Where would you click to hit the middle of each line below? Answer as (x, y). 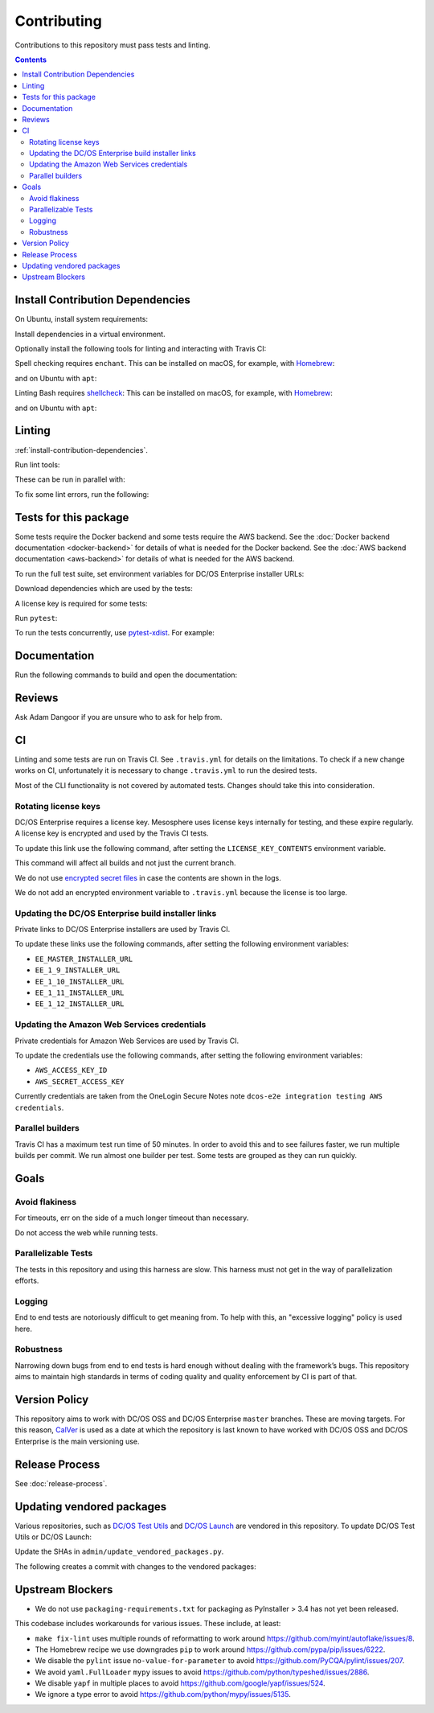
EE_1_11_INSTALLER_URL (80, 993)
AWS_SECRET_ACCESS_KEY (80, 1081)
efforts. (27, 1281)
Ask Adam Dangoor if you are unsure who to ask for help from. (119, 717)
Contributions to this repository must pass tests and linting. (113, 45)
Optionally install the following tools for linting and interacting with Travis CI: (141, 349)
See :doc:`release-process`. (61, 1483)
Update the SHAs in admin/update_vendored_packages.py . (119, 1551)
